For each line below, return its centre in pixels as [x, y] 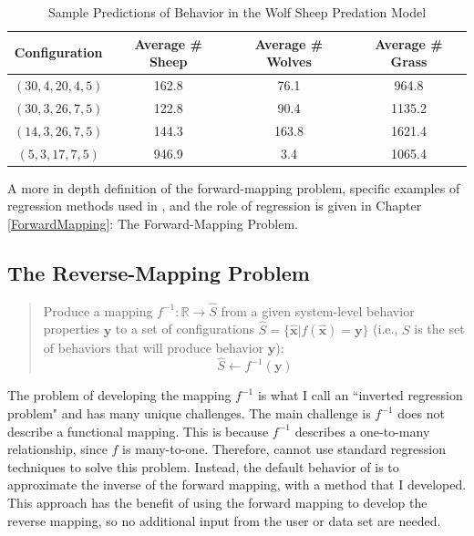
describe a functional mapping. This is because [138, 431]
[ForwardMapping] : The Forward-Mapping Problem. [153, 223]
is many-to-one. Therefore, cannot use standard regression [284, 449]
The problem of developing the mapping [119, 395]
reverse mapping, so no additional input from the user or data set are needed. [224, 520]
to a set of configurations [185, 329]
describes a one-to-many [362, 431]
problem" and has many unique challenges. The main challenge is [189, 413]
